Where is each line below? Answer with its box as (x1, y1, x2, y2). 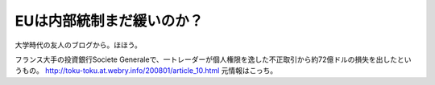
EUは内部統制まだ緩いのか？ (14, 12, 204, 30)
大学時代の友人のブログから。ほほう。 (14, 40, 143, 50)
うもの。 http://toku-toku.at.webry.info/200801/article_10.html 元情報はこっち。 (14, 66, 278, 75)
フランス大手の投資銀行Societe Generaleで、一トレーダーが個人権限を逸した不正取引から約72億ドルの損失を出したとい (14, 55, 412, 64)
